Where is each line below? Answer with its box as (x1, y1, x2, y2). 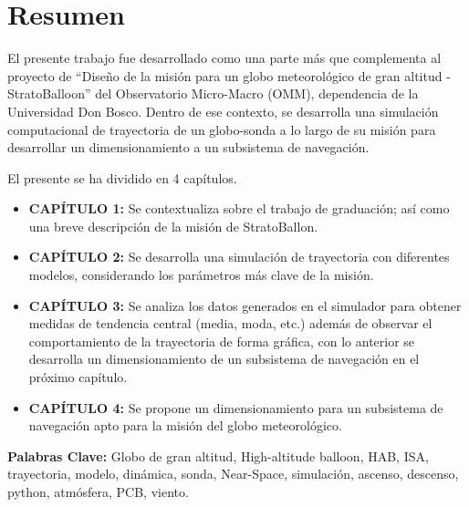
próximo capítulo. (28, 367, 128, 387)
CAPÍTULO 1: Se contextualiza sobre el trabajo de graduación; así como (28, 199, 450, 218)
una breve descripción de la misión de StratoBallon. (28, 216, 318, 235)
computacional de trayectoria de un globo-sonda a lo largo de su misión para (7, 119, 436, 139)
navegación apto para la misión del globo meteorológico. (28, 416, 342, 435)
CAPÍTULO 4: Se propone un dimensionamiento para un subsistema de (28, 398, 443, 417)
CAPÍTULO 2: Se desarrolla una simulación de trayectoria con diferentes (28, 247, 450, 266)
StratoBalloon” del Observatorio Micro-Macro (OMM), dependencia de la (7, 84, 419, 103)
